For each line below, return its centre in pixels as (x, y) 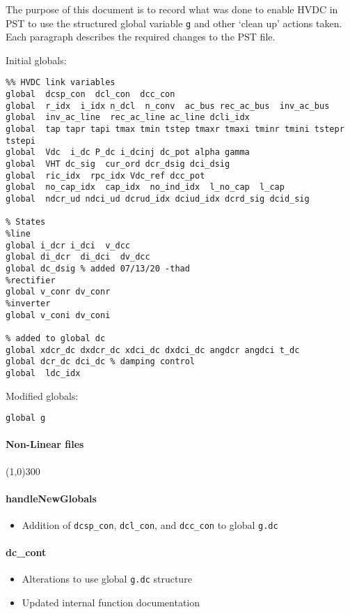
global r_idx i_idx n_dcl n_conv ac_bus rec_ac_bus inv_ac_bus (168, 106)
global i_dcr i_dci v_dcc (68, 245)
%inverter (28, 303)
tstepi (21, 141)
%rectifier (31, 280)
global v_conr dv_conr (58, 292)
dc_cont (26, 552)
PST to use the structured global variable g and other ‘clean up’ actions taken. (174, 23)
